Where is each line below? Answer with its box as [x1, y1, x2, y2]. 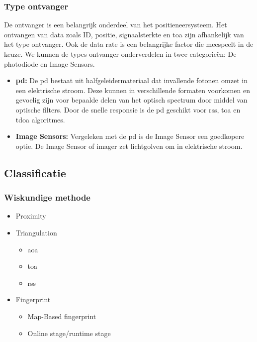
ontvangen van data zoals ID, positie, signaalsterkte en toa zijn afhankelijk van [4, 29, 244, 39]
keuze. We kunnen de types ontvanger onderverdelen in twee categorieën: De [4, 49, 237, 59]
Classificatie [4, 165, 66, 180]
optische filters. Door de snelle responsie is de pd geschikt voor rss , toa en [15, 104, 241, 114]
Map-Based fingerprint [27, 311, 96, 321]
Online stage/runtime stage [27, 328, 111, 338]
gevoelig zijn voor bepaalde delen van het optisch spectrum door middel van [15, 95, 248, 105]
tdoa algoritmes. [15, 114, 65, 124]
